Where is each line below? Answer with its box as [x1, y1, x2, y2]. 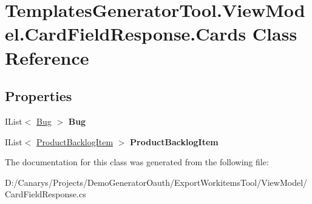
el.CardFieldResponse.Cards [5, 21, 246, 46]
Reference [5, 45, 89, 70]
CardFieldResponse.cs [5, 188, 86, 200]
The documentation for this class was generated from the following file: [5, 156, 269, 168]
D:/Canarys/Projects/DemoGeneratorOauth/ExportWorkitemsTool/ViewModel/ [5, 176, 308, 188]
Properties [5, 87, 72, 105]
